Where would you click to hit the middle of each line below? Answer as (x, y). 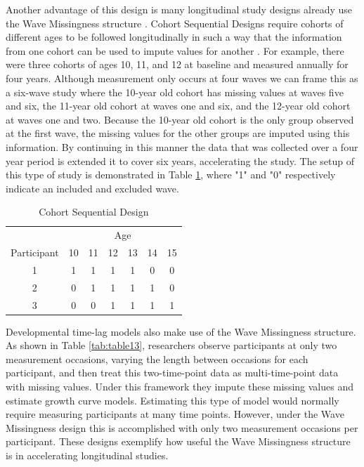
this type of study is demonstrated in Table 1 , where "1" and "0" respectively (171, 175)
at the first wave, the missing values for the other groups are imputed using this (178, 133)
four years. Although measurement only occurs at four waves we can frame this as (182, 78)
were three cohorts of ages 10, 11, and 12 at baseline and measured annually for (177, 64)
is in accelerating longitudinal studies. (87, 455)
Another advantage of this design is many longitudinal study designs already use (179, 9)
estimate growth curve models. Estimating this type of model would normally (173, 400)
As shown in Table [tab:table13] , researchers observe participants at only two (171, 345)
